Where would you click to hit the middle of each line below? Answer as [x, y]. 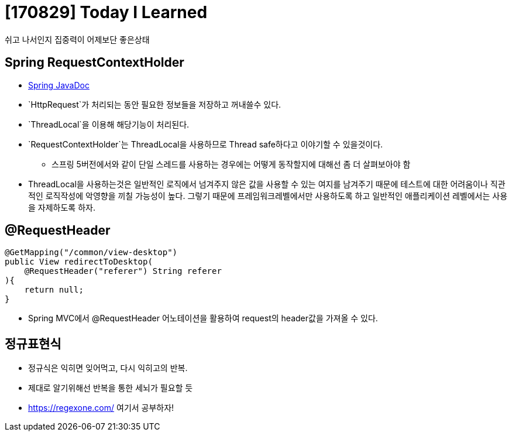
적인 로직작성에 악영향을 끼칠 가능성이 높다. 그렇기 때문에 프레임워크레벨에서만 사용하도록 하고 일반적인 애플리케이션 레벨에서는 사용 [268, 195]
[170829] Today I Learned [106, 12]
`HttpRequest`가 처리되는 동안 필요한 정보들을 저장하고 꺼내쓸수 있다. [155, 104]
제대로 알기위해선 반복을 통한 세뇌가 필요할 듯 [111, 388]
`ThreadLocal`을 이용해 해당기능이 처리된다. [109, 124]
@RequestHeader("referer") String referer [123, 271]
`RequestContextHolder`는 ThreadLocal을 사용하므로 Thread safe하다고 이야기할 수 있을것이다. [206, 144]
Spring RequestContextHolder [95, 63]
